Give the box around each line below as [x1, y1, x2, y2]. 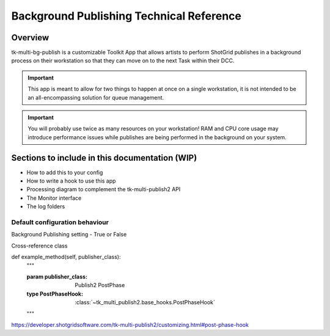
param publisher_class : [26, 272, 88, 280]
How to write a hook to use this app [26, 177, 116, 184]
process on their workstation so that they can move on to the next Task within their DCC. [11, 57, 235, 64]
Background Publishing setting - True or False [11, 231, 127, 238]
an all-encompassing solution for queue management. [28, 93, 164, 101]
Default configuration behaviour [11, 218, 109, 227]
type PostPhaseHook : [26, 290, 84, 298]
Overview [11, 32, 50, 43]
